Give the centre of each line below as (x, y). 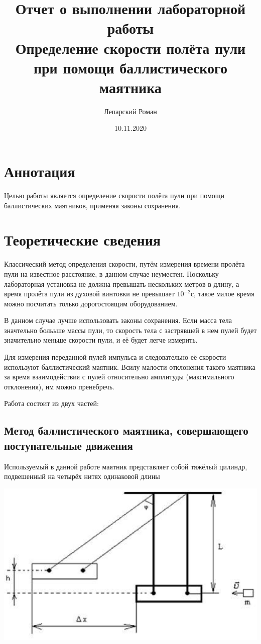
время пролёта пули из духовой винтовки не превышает (89, 294)
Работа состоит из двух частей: (51, 403)
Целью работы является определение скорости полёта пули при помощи (114, 195)
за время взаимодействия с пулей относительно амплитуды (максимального (119, 377)
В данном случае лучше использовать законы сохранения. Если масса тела (118, 320)
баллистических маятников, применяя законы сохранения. (92, 205)
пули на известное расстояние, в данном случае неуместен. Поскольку (111, 273)
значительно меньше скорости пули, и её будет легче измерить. (101, 340)
